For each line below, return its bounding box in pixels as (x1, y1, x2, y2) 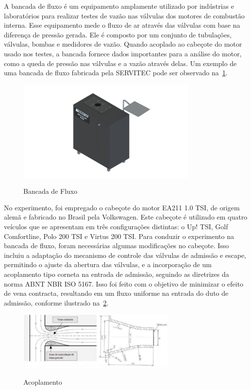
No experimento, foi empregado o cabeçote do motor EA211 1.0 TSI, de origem (4, 202, 240, 212)
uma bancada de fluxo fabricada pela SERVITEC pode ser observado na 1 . (4, 68, 228, 78)
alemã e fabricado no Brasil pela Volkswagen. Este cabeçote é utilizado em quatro (4, 212, 248, 222)
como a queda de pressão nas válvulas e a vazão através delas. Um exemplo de (4, 58, 237, 68)
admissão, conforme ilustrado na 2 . (4, 297, 109, 307)
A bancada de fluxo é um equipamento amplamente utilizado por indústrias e (4, 1, 234, 11)
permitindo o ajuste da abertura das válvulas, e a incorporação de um (4, 259, 212, 270)
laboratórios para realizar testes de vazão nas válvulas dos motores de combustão (4, 10, 245, 20)
